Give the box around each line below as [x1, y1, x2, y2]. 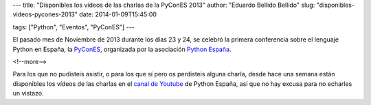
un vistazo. [12, 89, 44, 97]
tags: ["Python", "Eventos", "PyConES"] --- [12, 22, 135, 31]
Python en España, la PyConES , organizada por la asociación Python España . [12, 45, 232, 53]
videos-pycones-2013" [12, 10, 78, 18]
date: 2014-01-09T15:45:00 [79, 10, 157, 18]
